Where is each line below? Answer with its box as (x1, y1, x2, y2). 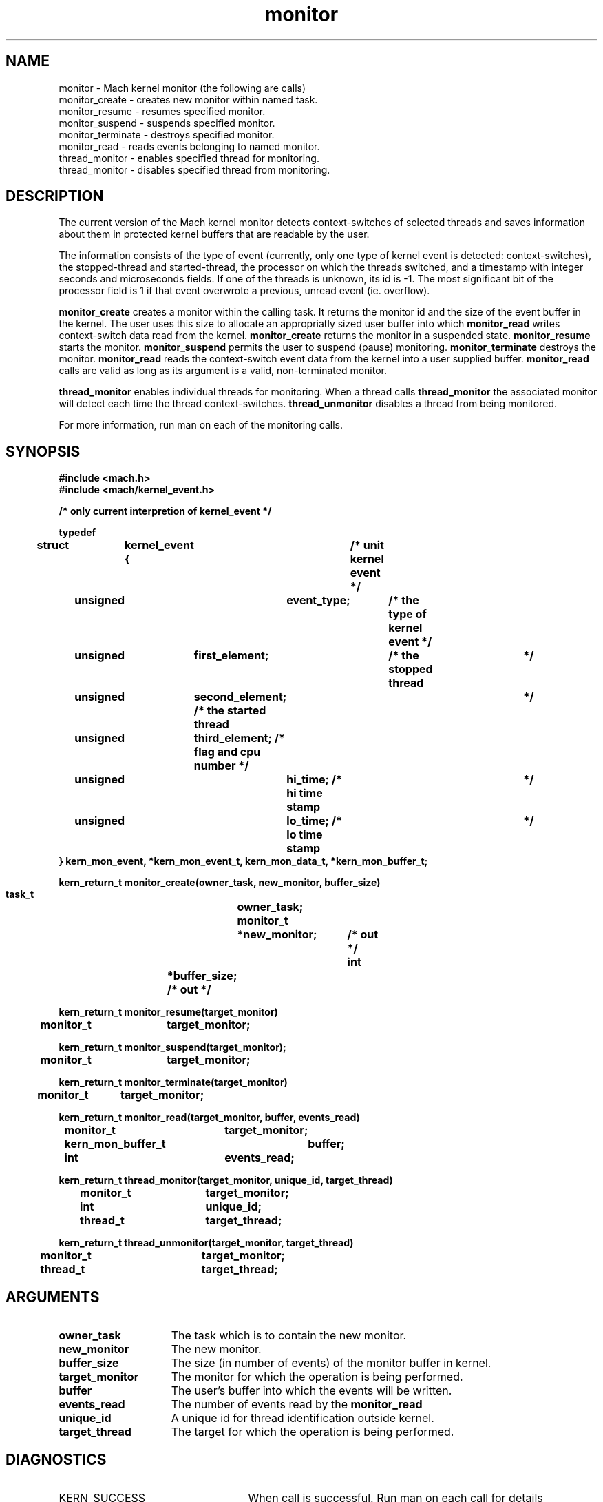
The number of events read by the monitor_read (171, 1397, 423, 1412)
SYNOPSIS (6, 442, 81, 460)
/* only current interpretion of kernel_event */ (59, 505, 272, 517)
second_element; (193, 690, 287, 704)
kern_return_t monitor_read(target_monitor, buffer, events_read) (59, 1111, 360, 1124)
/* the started (193, 703, 266, 718)
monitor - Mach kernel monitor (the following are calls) (59, 81, 306, 94)
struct (36, 538, 70, 553)
